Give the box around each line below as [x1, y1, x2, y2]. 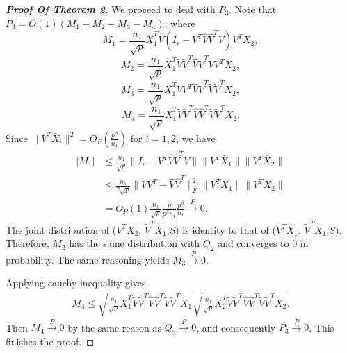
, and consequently [196, 320, 276, 334]
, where [164, 15, 195, 30]
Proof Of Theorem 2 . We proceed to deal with [6, 2, 216, 16]
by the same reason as [67, 320, 162, 334]
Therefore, [6, 236, 49, 250]
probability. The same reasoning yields [6, 252, 170, 266]
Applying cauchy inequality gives [6, 275, 146, 290]
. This [309, 320, 334, 334]
